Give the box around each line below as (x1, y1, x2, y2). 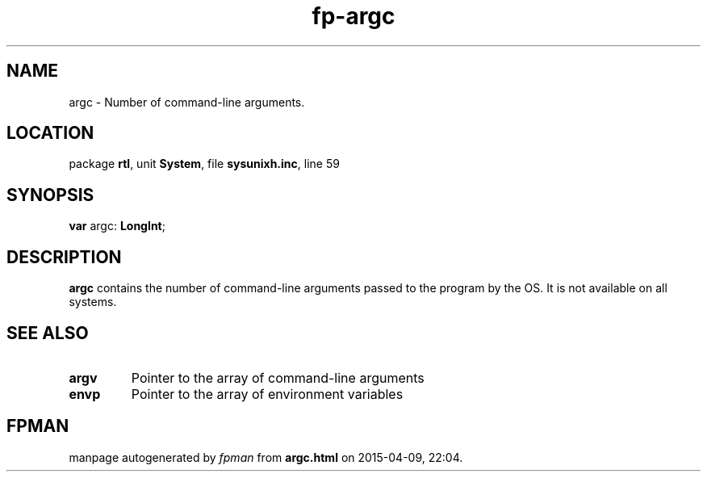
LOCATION (6, 123, 94, 144)
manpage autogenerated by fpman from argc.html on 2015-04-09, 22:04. (69, 450, 463, 464)
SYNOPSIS (6, 184, 94, 205)
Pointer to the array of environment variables (131, 385, 404, 402)
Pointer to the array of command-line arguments (131, 369, 425, 386)
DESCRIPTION (6, 246, 122, 267)
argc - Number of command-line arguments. (69, 94, 305, 109)
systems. (69, 295, 117, 309)
